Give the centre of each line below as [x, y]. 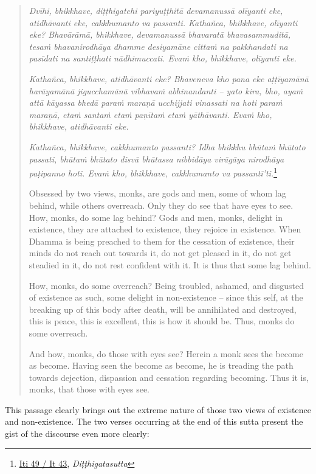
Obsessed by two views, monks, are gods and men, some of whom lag [157, 193]
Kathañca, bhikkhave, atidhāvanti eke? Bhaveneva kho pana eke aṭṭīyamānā [169, 78]
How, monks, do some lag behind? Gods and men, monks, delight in [156, 217]
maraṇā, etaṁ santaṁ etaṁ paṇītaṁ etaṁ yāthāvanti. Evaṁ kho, [150, 114]
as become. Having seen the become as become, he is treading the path [161, 365]
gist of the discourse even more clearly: [77, 434]
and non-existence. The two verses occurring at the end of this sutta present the [154, 421]
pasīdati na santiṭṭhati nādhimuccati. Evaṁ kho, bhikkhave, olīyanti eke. [163, 58]
